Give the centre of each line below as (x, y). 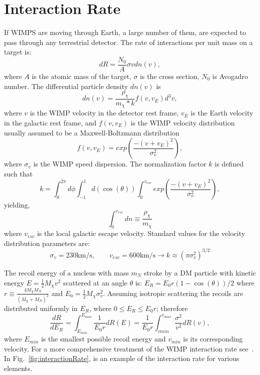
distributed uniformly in (41, 308)
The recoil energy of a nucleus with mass (66, 272)
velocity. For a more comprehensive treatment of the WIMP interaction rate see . (129, 348)
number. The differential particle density (66, 86)
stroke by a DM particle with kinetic (200, 272)
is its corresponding (213, 339)
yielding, (17, 205)
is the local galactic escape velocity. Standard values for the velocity (141, 233)
